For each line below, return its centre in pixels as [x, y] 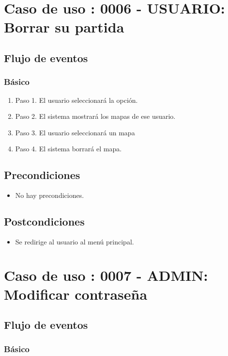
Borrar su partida [64, 27]
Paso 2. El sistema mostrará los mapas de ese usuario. [95, 116]
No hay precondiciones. [50, 195]
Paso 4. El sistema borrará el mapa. [68, 149]
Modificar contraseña [76, 294]
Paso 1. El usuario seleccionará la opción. [76, 100]
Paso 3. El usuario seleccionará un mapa [75, 132]
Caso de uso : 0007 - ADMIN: [106, 275]
